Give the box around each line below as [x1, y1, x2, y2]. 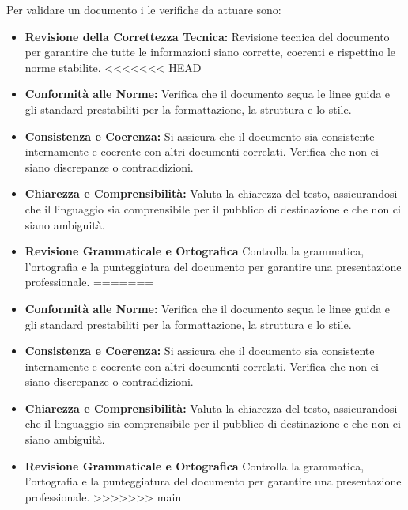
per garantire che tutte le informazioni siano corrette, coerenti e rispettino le [25, 43, 396, 60]
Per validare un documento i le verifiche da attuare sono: [6, 2, 281, 17]
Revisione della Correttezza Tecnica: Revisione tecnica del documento [25, 28, 390, 44]
